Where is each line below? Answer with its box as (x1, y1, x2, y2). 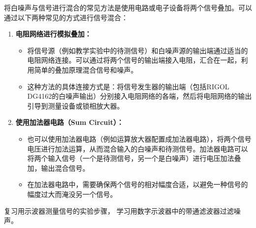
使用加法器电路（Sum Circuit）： (15, 117, 124, 127)
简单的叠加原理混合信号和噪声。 (34, 64, 138, 75)
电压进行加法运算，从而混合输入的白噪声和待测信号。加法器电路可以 (27, 143, 248, 153)
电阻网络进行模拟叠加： (15, 29, 92, 39)
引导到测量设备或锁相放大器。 (27, 100, 124, 111)
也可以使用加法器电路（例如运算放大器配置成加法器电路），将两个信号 (27, 133, 252, 144)
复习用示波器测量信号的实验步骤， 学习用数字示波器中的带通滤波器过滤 (4, 205, 234, 216)
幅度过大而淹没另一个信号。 (27, 189, 117, 199)
